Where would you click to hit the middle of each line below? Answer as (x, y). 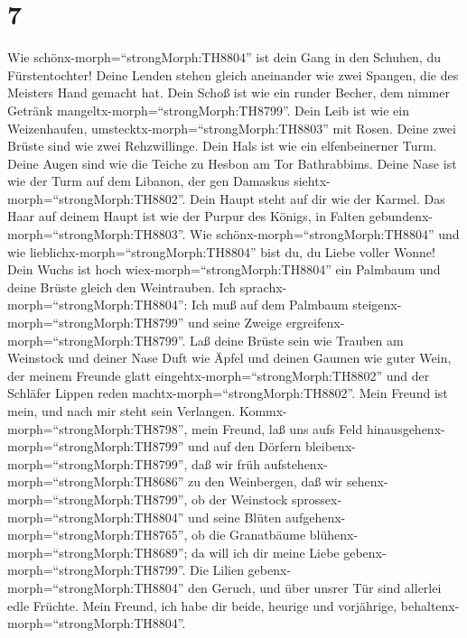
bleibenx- (330, 446)
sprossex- (317, 499)
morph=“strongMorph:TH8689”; (98, 552)
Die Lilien (217, 570)
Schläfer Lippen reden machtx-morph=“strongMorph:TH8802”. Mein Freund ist (228, 393)
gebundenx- (401, 216)
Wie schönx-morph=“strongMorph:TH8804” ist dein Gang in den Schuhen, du (224, 57)
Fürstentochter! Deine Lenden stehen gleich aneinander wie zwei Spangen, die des (233, 74)
